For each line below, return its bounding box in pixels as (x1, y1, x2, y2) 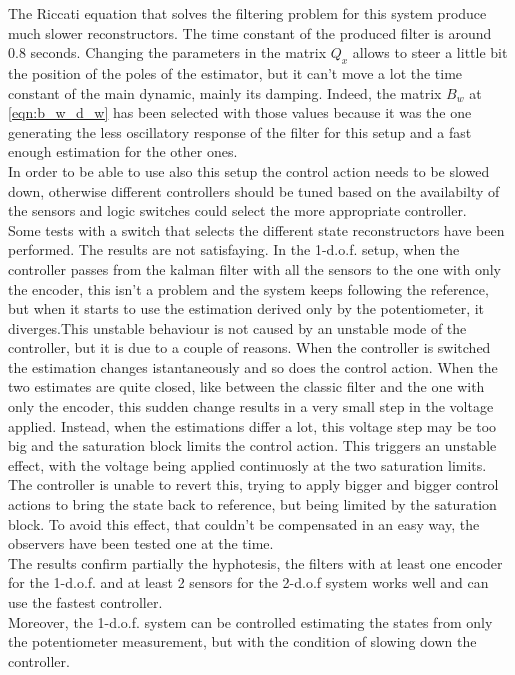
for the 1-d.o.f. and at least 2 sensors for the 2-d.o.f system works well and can (8, 572, 489, 593)
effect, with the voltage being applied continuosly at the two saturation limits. (8, 454, 487, 475)
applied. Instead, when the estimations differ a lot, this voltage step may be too (8, 415, 497, 436)
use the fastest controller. (8, 592, 163, 613)
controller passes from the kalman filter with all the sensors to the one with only (8, 258, 501, 279)
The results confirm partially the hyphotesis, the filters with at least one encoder (8, 552, 503, 573)
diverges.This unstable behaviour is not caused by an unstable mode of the (8, 317, 467, 338)
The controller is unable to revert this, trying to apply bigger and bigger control (8, 474, 499, 495)
